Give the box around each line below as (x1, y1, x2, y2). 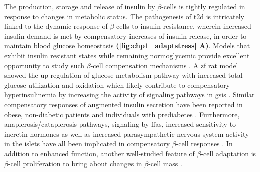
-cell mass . (148, 158, 182, 168)
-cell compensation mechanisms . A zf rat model (90, 60, 238, 70)
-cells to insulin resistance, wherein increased (114, 21, 251, 31)
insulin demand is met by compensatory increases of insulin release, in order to (4, 30, 247, 41)
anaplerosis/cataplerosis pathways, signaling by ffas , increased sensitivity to (4, 119, 236, 129)
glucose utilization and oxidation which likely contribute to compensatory (4, 79, 230, 90)
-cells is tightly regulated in (161, 1, 245, 11)
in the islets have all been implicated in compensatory (4, 138, 170, 149)
